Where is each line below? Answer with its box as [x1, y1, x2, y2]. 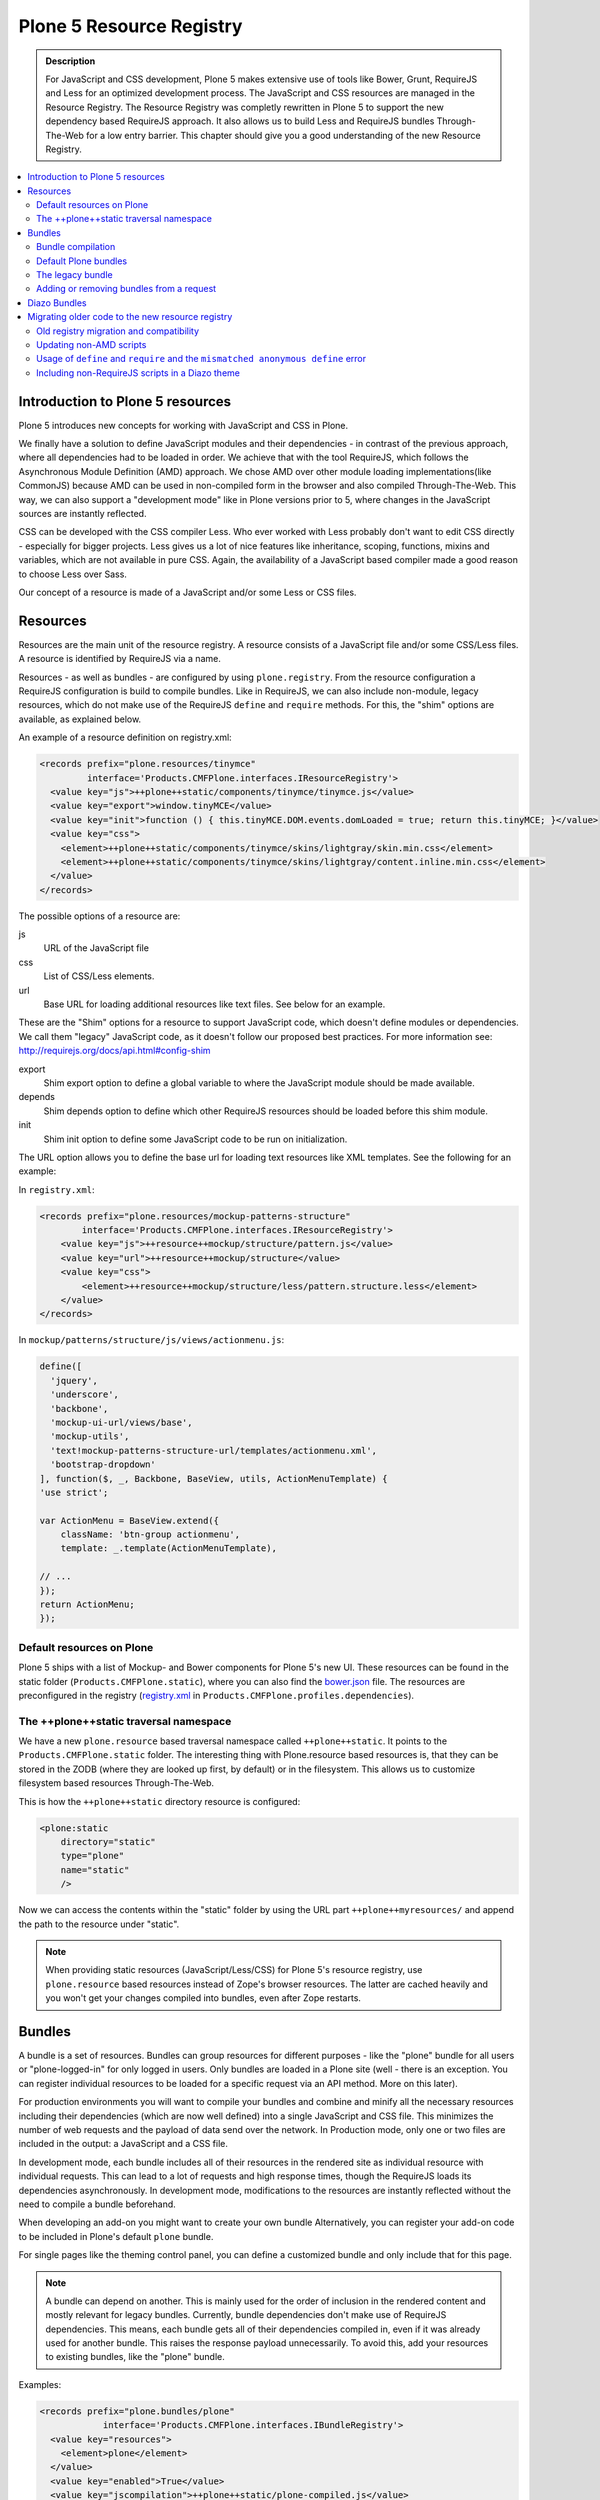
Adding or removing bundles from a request [36, 283, 217, 295]
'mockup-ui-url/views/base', [50, 1416, 194, 1428]
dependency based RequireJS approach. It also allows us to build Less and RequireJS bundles [45, 115, 435, 127]
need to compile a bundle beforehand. [18, 2198, 177, 2210]
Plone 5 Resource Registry [18, 15, 243, 37]
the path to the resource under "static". [18, 1918, 180, 1930]
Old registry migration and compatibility [36, 325, 200, 337]
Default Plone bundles [36, 255, 128, 267]
